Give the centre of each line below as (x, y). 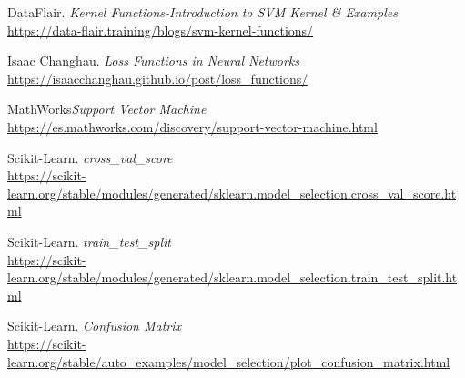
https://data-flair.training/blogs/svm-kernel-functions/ (161, 30)
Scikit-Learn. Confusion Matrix (95, 326)
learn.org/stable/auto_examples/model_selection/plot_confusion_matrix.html (229, 361)
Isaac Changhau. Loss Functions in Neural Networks (154, 61)
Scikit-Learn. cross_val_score (90, 157)
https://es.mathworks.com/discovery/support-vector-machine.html (192, 126)
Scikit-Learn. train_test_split (89, 241)
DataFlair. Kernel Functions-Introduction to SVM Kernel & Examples (202, 12)
